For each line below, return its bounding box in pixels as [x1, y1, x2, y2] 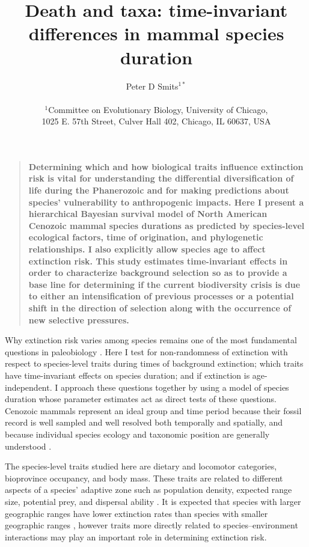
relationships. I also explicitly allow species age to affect [28, 243, 266, 255]
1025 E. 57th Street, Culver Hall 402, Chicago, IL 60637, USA [41, 115, 271, 127]
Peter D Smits [126, 79, 179, 92]
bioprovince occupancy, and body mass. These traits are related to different [5, 471, 283, 484]
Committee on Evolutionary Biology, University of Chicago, [48, 103, 268, 115]
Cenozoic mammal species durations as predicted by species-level [28, 219, 305, 231]
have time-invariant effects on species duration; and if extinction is [5, 368, 250, 381]
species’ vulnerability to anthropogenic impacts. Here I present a [28, 195, 304, 208]
